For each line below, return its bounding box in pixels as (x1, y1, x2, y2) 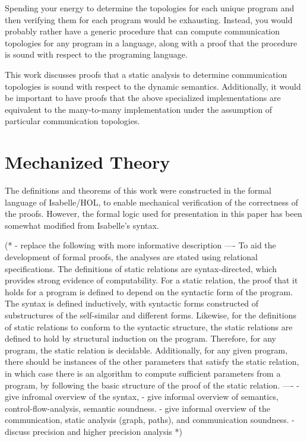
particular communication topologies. (5, 115, 140, 127)
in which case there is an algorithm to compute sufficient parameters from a (5, 367, 281, 379)
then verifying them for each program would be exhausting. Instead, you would (5, 13, 293, 26)
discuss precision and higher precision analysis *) (5, 425, 182, 437)
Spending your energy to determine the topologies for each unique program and (5, 2, 295, 14)
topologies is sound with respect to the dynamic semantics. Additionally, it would (5, 80, 301, 92)
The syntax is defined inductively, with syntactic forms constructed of (5, 297, 259, 310)
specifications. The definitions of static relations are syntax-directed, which (5, 262, 277, 274)
